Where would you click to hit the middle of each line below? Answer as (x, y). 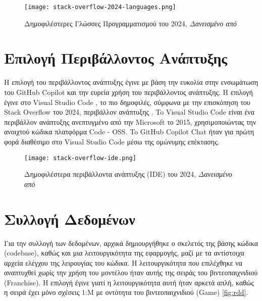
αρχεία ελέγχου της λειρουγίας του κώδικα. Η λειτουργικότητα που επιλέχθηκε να (123, 262)
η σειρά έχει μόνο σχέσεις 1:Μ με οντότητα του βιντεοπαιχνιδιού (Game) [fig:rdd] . (126, 292)
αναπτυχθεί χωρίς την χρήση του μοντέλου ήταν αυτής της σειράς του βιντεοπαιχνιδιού (131, 272)
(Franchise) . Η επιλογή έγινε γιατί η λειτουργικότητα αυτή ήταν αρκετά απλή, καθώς (129, 282)
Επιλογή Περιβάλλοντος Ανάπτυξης (116, 58)
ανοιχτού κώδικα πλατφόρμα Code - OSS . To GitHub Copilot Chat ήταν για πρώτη (129, 132)
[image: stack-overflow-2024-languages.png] (100, 7)
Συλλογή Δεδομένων (70, 218)
